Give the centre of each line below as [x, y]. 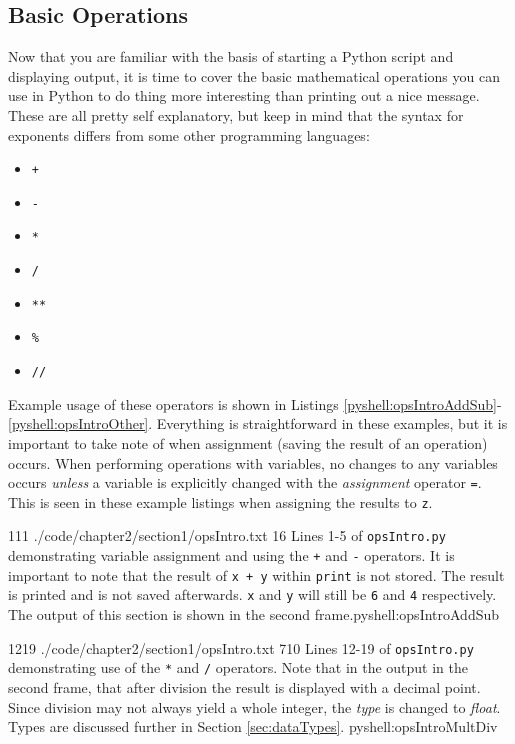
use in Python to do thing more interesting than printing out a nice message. [244, 95]
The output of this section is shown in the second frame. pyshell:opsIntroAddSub [254, 614]
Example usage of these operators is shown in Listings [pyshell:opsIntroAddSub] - [255, 403]
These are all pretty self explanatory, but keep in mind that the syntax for [236, 114]
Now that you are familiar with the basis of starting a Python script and [231, 56]
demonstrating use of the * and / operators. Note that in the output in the [238, 667]
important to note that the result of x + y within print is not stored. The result [256, 574]
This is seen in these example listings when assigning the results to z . [220, 501]
